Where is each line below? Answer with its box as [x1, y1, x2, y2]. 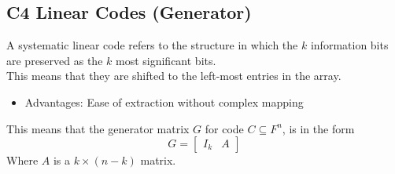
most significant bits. [115, 52, 216, 68]
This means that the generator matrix [6, 120, 190, 136]
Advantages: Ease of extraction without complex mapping [24, 93, 304, 110]
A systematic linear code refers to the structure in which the [6, 37, 298, 53]
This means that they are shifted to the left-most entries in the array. [6, 67, 341, 84]
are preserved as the [6, 52, 103, 68]
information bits [310, 37, 389, 53]
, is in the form [282, 120, 355, 136]
